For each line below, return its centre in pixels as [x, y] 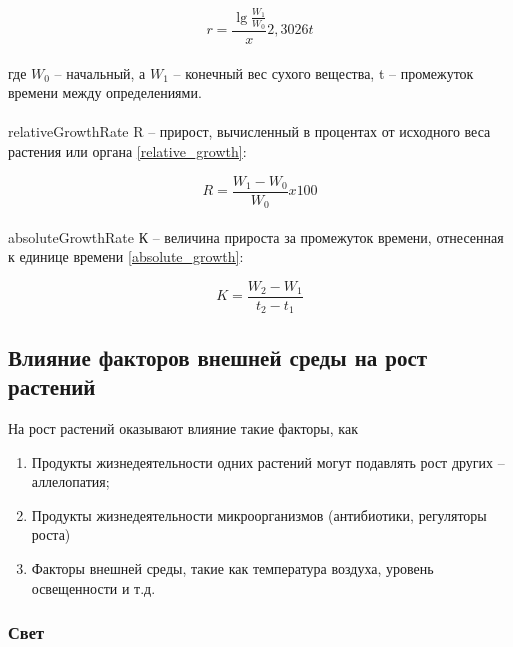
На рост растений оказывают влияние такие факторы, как [183, 427]
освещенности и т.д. [93, 587]
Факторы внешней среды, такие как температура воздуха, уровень [232, 567]
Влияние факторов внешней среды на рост [218, 356]
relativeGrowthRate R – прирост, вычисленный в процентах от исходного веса [249, 131]
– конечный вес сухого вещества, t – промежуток [323, 72]
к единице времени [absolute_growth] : [126, 256]
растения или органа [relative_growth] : [127, 150]
